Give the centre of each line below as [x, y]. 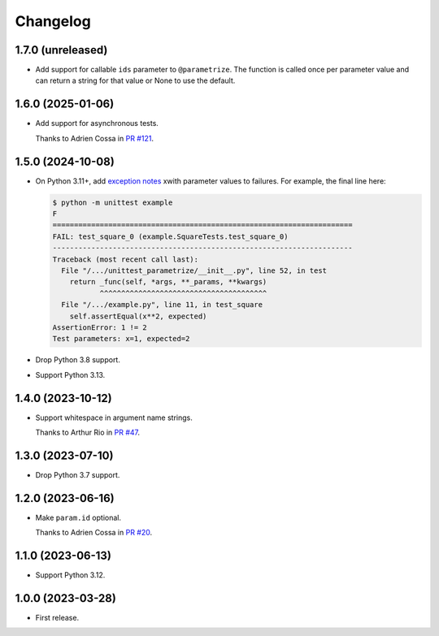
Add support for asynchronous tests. [97, 123]
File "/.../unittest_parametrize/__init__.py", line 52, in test [194, 270]
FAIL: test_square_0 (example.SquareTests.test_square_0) [170, 236]
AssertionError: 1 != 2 [100, 327]
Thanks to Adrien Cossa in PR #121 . [95, 138]
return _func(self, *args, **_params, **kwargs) [168, 282]
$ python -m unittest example [113, 202]
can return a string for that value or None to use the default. [135, 80]
